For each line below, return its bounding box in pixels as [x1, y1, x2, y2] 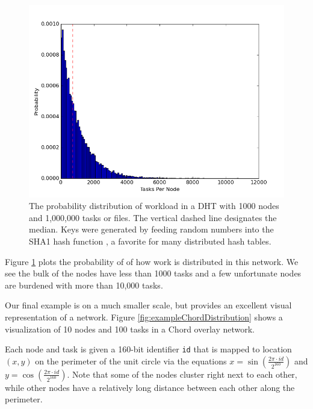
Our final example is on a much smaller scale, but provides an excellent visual [5, 299, 292, 311]
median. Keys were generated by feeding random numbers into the [29, 223, 274, 236]
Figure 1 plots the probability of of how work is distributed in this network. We [5, 255, 299, 267]
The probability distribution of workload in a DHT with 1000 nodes [29, 199, 279, 212]
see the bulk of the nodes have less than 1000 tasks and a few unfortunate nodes [5, 267, 302, 279]
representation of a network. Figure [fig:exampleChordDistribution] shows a [5, 310, 283, 323]
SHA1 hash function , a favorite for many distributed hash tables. [29, 234, 271, 247]
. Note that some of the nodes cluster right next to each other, [67, 367, 297, 380]
